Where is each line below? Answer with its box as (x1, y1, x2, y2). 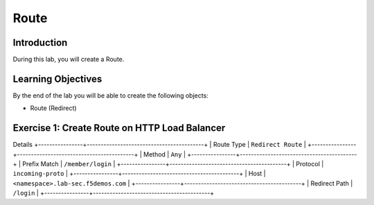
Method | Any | (143, 150, 186, 159)
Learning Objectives (12, 73, 103, 84)
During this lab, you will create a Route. (12, 55, 125, 64)
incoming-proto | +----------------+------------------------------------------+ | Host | (12, 170, 266, 178)
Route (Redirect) (30, 104, 77, 112)
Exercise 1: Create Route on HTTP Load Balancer (12, 122, 226, 134)
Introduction (12, 37, 68, 48)
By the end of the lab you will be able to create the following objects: (12, 91, 209, 100)
